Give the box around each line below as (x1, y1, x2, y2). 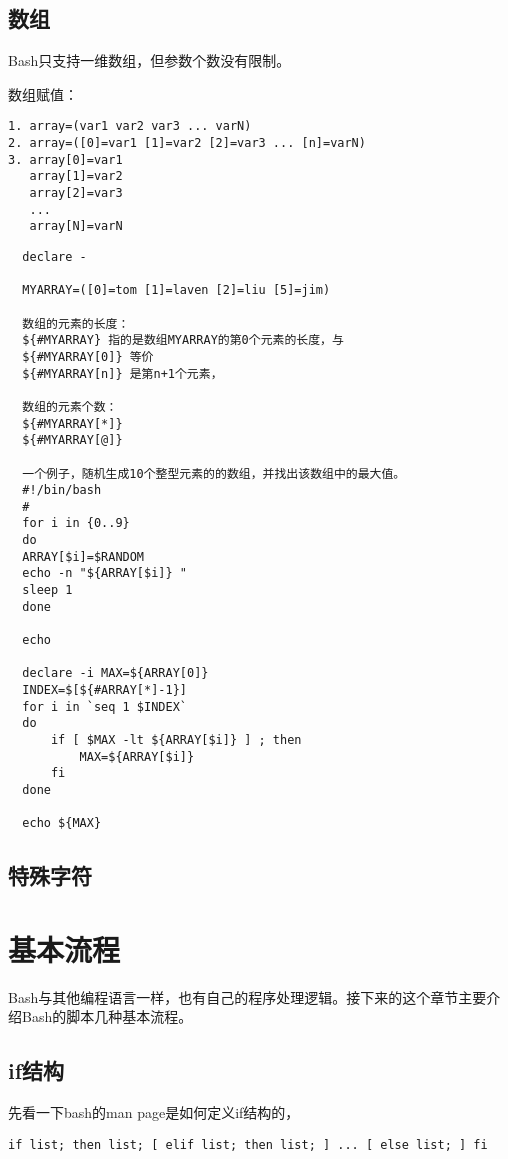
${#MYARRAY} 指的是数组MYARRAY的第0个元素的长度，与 (22, 333, 344, 348)
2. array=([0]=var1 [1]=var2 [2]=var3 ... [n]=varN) (8, 136, 366, 151)
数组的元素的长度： (22, 316, 130, 331)
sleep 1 (22, 583, 73, 598)
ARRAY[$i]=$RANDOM (22, 549, 145, 564)
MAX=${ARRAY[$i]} (79, 749, 195, 764)
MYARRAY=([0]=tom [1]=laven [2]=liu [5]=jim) (22, 283, 331, 298)
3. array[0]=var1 (8, 152, 123, 167)
